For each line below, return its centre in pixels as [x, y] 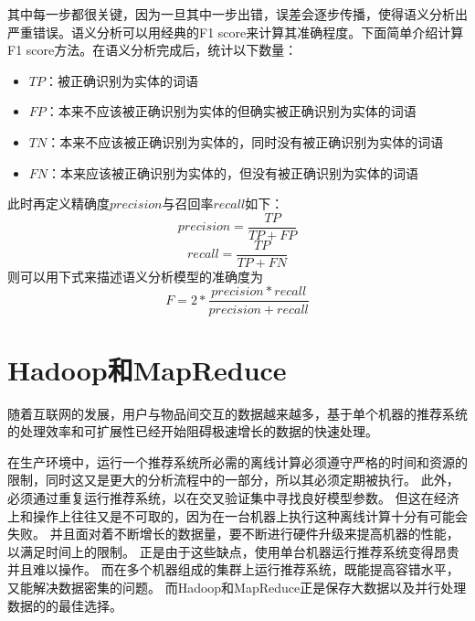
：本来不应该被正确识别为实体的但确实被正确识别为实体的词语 [231, 111]
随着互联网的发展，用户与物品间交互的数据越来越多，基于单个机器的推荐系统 [237, 413]
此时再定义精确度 [58, 203]
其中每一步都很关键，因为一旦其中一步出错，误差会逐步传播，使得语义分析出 [237, 14]
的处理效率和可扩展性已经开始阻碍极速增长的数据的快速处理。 [193, 431]
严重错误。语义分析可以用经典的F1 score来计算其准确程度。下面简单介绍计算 [236, 32]
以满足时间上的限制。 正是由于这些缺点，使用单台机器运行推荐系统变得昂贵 [233, 551]
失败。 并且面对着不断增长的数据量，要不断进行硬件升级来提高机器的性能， [233, 534]
